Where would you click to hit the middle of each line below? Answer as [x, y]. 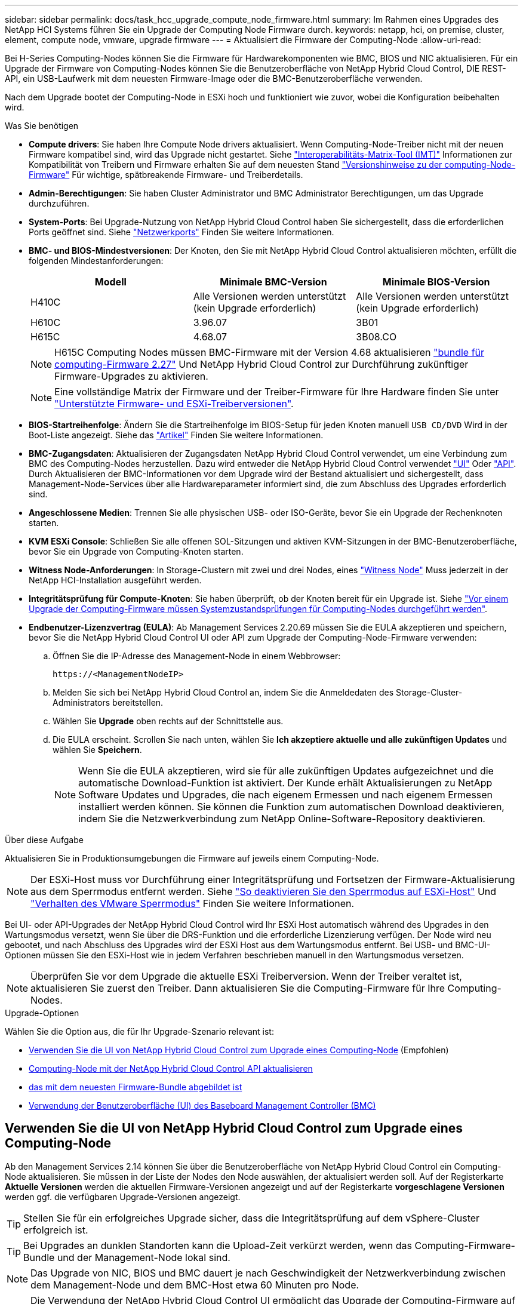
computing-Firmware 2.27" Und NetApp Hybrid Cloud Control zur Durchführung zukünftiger [261, 364]
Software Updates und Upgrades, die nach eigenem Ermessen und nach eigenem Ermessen [286, 795]
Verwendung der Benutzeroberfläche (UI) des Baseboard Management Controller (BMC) [202, 1105]
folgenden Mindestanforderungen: [96, 261]
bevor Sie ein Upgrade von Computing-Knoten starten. [136, 551]
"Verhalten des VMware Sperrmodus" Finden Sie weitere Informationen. [193, 903]
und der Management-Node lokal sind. [144, 1257]
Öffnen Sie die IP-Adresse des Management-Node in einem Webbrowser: [197, 656]
